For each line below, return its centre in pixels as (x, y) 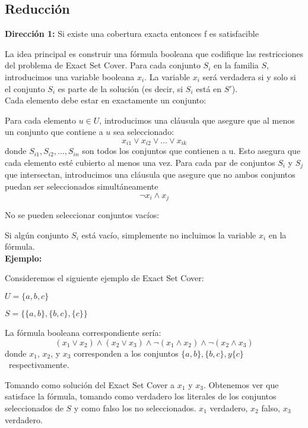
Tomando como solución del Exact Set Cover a (90, 384)
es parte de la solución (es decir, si (120, 88)
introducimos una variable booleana (70, 76)
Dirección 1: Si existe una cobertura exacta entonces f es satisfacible (132, 34)
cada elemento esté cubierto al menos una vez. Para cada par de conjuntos (140, 162)
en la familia (236, 65)
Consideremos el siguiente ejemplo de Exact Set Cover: (104, 278)
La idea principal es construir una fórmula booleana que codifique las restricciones (154, 53)
